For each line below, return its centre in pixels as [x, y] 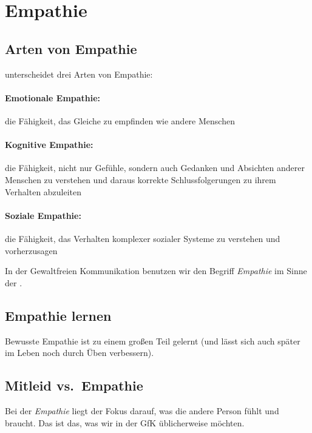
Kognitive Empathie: [49, 145]
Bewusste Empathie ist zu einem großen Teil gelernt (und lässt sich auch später [153, 341]
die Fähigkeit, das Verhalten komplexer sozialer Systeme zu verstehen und [143, 238]
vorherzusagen [31, 250]
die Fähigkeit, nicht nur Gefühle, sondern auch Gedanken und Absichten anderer [155, 168]
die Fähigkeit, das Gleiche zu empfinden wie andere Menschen [120, 120]
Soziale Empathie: [43, 215]
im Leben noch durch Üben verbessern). [80, 353]
